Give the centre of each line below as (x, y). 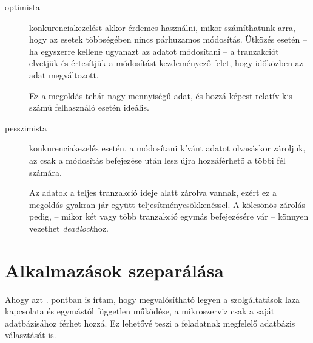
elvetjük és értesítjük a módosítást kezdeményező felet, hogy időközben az (166, 63)
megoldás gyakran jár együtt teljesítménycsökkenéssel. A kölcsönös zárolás (167, 204)
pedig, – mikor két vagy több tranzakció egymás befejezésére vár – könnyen (169, 216)
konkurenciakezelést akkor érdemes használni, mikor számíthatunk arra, (162, 27)
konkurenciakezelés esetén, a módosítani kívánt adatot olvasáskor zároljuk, (167, 148)
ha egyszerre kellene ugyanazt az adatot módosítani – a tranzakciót (154, 51)
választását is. (31, 335)
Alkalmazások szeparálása (115, 270)
